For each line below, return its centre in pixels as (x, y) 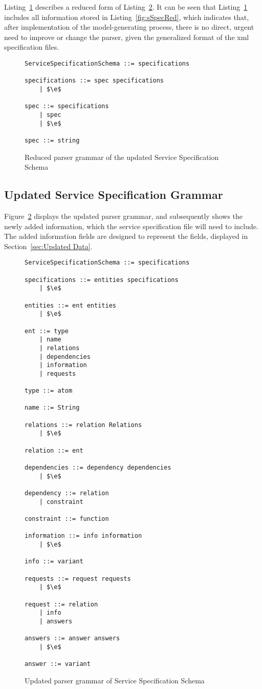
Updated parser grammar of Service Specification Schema (115, 680)
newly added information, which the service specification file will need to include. (131, 226)
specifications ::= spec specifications (94, 81)
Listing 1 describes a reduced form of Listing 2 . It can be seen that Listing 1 (126, 7)
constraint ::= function (67, 519)
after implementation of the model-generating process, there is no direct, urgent (129, 27)
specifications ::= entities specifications (102, 280)
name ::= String (52, 408)
